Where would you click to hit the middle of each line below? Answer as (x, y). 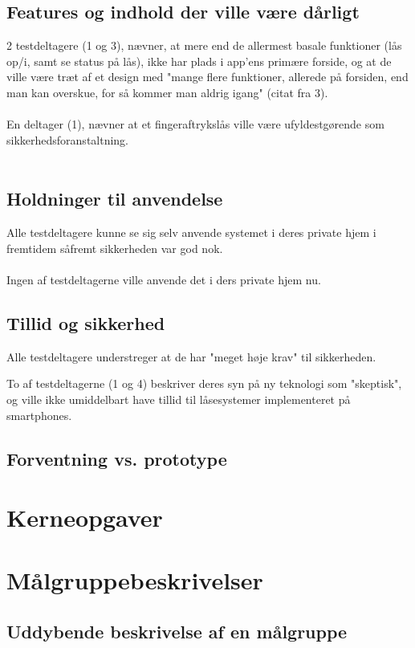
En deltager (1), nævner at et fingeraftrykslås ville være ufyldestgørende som (195, 124)
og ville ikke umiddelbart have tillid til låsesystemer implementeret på (179, 399)
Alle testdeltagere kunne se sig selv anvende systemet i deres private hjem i (191, 232)
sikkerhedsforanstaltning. (68, 139)
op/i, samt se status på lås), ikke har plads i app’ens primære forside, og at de (199, 61)
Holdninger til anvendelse (115, 199)
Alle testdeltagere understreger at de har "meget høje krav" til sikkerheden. (191, 356)
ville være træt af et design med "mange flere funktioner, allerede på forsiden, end (207, 77)
